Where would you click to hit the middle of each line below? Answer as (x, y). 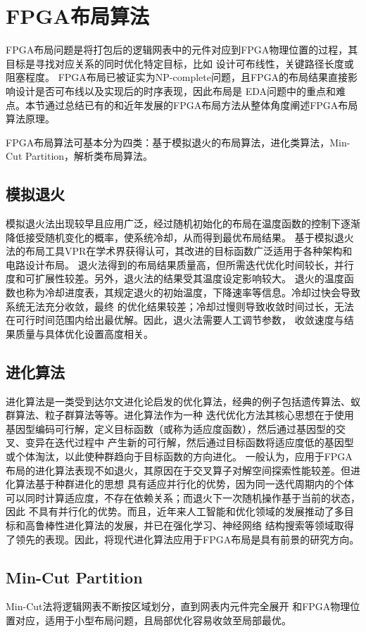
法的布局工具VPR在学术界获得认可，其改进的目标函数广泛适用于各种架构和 (179, 251)
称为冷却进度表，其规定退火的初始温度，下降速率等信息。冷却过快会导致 (193, 292)
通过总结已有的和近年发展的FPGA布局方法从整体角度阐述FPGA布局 (201, 105)
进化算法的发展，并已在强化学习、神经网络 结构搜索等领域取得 (209, 525)
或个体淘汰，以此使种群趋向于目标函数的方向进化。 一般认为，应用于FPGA (179, 456)
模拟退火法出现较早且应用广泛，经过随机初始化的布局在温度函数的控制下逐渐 (183, 223)
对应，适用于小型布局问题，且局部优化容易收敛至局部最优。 (153, 620)
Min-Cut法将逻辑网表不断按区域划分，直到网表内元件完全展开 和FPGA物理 (178, 606)
